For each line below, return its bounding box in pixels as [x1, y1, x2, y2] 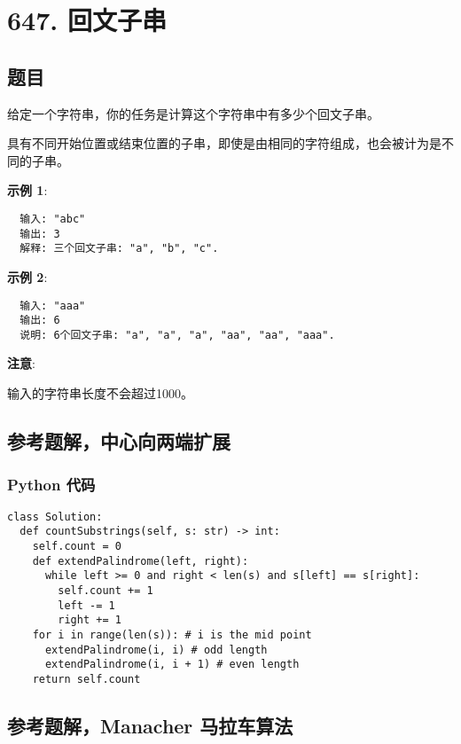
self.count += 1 [58, 583, 153, 597]
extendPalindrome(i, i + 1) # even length [44, 658, 300, 671]
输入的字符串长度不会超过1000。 [7, 384, 193, 403]
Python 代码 [7, 474, 96, 496]
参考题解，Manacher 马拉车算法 [7, 711, 293, 739]
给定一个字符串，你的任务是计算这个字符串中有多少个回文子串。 [7, 104, 379, 122]
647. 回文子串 [7, 2, 167, 38]
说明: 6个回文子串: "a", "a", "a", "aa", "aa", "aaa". [20, 328, 335, 341]
